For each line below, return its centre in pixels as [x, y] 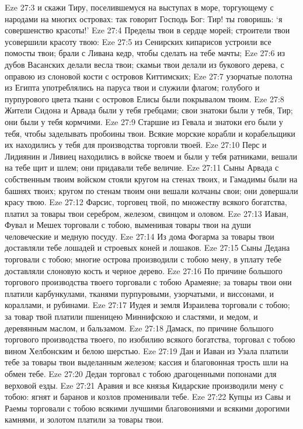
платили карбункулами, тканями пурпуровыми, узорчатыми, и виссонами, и [140, 293]
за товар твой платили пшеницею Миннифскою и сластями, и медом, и [131, 316]
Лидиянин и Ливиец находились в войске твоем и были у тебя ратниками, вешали [151, 156]
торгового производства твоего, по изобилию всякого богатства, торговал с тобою [150, 339]
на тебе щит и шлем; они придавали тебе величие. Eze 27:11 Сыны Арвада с [142, 167]
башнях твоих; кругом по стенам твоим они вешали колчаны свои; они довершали [151, 190]
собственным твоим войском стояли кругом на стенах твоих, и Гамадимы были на [151, 179]
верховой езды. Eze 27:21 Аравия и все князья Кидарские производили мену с [144, 385]
